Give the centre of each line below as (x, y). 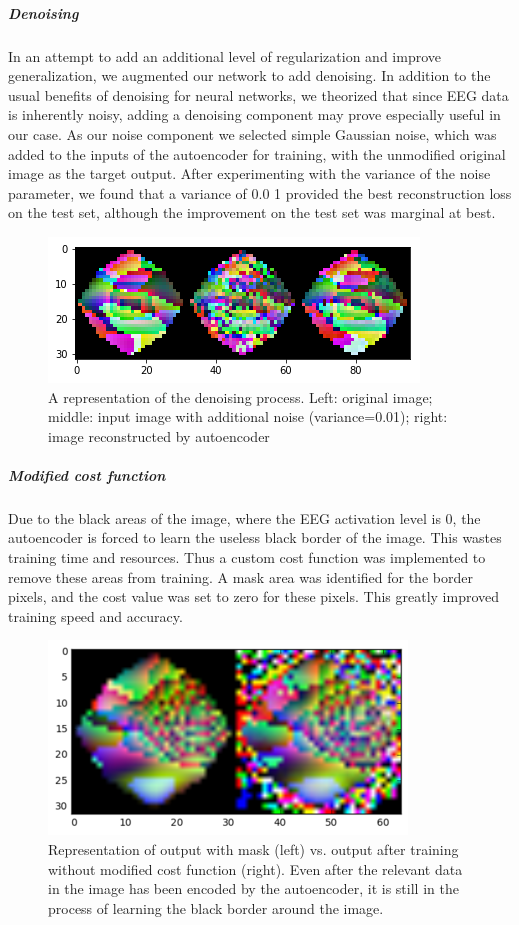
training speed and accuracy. (95, 615)
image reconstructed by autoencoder (159, 435)
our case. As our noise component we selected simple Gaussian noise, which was (252, 133)
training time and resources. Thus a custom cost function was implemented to (247, 557)
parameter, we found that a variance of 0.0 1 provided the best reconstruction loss (260, 192)
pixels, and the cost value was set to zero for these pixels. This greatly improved (254, 596)
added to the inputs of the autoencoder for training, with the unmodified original (257, 153)
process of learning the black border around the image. (216, 907)
